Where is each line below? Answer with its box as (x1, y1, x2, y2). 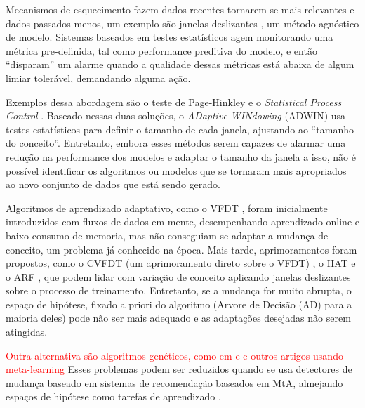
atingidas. (6, 324, 48, 339)
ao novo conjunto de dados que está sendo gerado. (6, 177, 220, 192)
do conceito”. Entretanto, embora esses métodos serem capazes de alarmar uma (6, 136, 346, 150)
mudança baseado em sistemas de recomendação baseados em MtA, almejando (6, 375, 343, 390)
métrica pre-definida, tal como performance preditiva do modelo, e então (6, 43, 317, 58)
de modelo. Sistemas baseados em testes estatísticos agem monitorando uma (6, 29, 333, 44)
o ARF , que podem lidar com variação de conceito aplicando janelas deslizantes (6, 269, 351, 284)
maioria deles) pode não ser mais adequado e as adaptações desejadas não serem (6, 310, 351, 325)
